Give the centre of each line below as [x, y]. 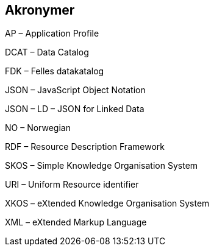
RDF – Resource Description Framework [85, 147]
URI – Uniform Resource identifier [72, 185]
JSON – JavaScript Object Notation [75, 90]
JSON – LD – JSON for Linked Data [75, 109]
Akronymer [40, 10]
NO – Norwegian [38, 128]
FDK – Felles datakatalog [55, 71]
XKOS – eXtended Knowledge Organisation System [107, 203]
